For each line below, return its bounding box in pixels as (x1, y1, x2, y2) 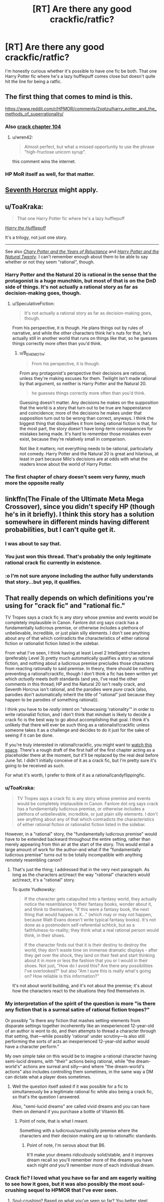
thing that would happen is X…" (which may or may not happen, (24, 912, 152, 918)
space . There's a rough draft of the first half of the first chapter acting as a (5, 747, 155, 753)
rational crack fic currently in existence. (5, 559, 102, 566)
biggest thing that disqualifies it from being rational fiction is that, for (19, 421, 158, 426)
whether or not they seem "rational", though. (5, 259, 95, 265)
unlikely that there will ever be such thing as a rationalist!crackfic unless (5, 722, 150, 728)
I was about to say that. (5, 540, 61, 547)
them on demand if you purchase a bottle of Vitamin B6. (12, 1108, 125, 1114)
